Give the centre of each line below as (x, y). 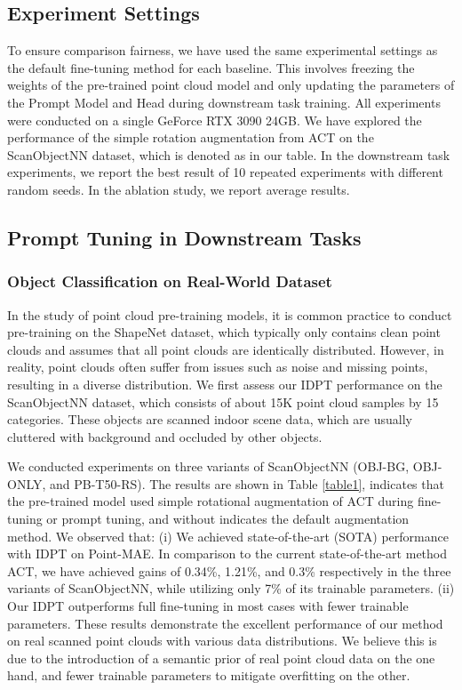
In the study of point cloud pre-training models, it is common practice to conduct (230, 314)
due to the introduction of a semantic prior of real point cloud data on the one (221, 658)
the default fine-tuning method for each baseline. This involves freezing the (211, 67)
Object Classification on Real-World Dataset (170, 281)
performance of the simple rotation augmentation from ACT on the (191, 137)
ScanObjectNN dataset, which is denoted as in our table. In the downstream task (229, 154)
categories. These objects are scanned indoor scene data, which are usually (210, 419)
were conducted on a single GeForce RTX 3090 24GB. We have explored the (215, 120)
